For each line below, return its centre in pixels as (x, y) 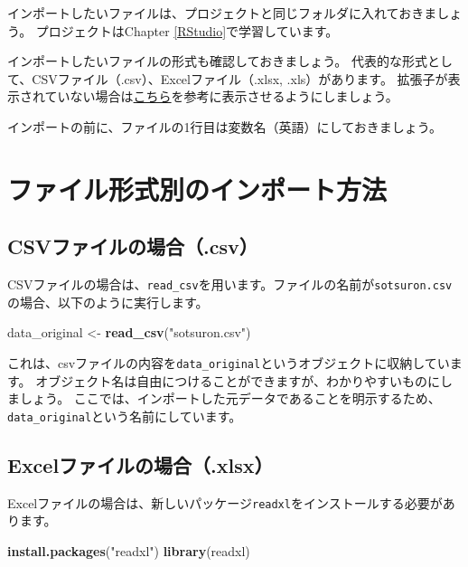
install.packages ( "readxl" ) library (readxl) (129, 550)
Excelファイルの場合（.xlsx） (140, 464)
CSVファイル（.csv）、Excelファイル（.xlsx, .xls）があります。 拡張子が (240, 78)
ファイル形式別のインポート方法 (197, 189)
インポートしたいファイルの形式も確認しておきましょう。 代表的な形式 (217, 61)
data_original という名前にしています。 (125, 416)
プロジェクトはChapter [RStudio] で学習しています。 (187, 30)
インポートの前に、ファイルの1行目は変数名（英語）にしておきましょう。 (225, 126)
